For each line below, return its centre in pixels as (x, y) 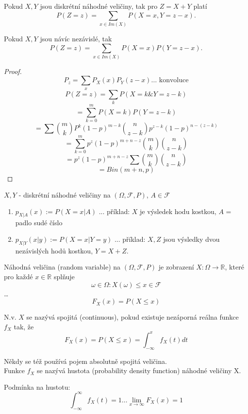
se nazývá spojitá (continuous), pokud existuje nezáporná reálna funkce (132, 317)
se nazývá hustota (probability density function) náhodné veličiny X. (139, 370)
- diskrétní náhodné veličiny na (65, 195)
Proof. (13, 71)
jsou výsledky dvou (191, 239)
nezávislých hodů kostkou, (54, 250)
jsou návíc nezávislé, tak (76, 38)
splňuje (64, 276)
